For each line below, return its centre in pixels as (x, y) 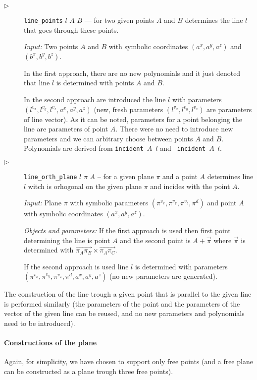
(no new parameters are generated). (163, 276)
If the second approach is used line (76, 266)
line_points (43, 21)
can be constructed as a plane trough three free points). (89, 371)
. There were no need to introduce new (174, 129)
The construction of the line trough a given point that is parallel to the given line (128, 294)
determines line (230, 176)
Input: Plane (43, 203)
